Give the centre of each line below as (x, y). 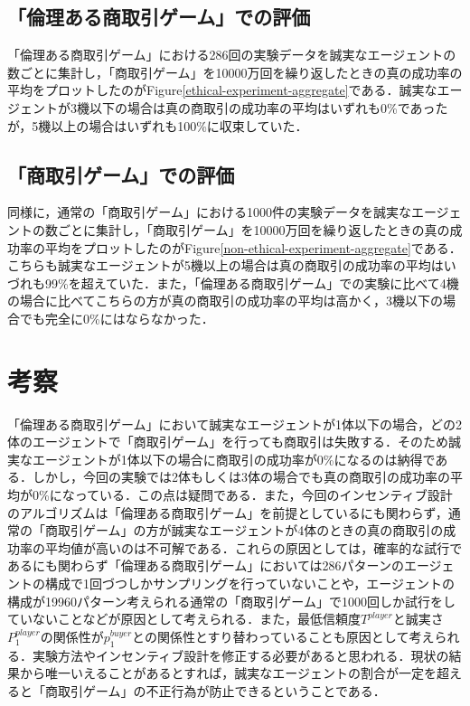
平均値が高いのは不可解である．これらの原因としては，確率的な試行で (254, 547)
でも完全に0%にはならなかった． (117, 318)
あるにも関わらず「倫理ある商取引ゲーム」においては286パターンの (206, 565)
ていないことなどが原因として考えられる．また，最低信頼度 (184, 619)
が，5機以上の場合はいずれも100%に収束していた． (158, 125)
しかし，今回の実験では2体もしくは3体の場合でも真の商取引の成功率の (241, 477)
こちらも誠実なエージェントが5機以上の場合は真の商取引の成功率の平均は (226, 265)
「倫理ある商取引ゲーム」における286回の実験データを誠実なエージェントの (232, 55)
